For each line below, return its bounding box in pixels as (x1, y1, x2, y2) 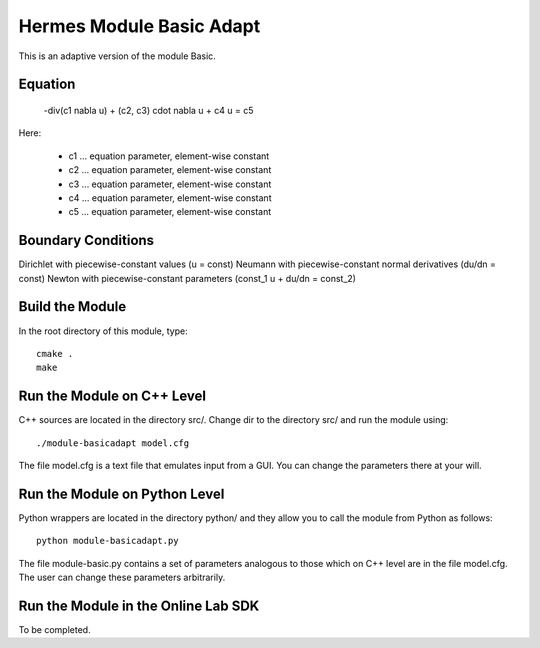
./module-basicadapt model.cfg (36, 437, 190, 449)
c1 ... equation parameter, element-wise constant (68, 150, 270, 162)
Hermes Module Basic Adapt (18, 15, 261, 37)
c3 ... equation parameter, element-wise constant (68, 178, 272, 190)
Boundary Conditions (18, 232, 155, 249)
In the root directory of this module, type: (18, 325, 189, 337)
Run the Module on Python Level (18, 485, 225, 502)
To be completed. (18, 623, 91, 635)
